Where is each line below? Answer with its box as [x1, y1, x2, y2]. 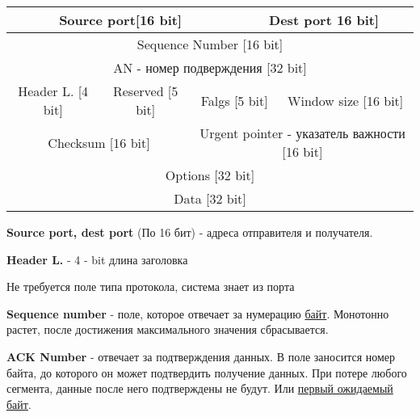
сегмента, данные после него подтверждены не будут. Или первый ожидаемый [6, 380, 393, 397]
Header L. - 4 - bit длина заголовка [6, 251, 188, 267]
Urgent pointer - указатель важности [199, 124, 405, 142]
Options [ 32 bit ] [165, 166, 255, 184]
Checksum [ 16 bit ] [48, 133, 150, 152]
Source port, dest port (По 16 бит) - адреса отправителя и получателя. [6, 224, 373, 240]
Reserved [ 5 [112, 82, 178, 100]
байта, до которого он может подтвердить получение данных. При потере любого [6, 364, 407, 381]
